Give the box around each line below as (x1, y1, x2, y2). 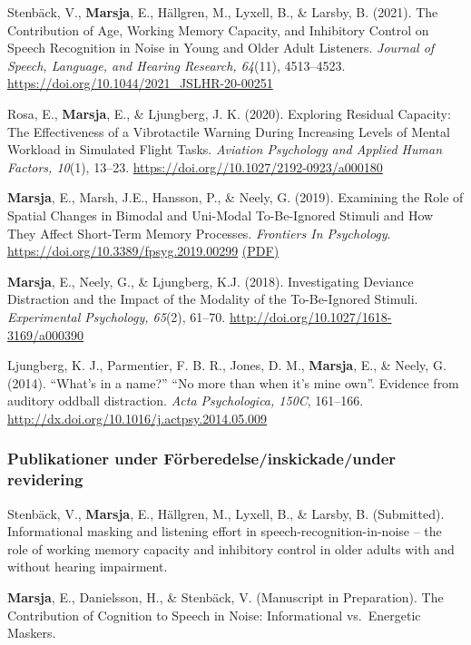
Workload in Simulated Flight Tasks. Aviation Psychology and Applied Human (7, 140, 443, 159)
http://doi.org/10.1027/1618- (229, 307, 392, 326)
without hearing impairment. (7, 557, 168, 576)
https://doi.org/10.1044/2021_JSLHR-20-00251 (7, 73, 273, 93)
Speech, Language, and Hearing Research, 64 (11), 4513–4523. (7, 55, 346, 74)
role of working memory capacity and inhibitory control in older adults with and (7, 539, 455, 558)
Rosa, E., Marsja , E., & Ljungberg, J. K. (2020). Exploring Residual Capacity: (7, 103, 451, 122)
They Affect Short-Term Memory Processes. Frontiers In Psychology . (7, 223, 391, 242)
